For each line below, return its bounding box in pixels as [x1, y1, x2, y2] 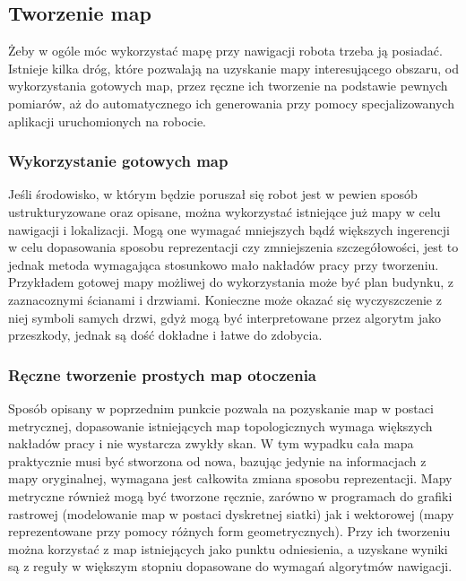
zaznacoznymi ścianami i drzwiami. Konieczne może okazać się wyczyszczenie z [8, 290, 442, 308]
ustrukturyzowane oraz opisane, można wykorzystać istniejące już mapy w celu [8, 202, 441, 221]
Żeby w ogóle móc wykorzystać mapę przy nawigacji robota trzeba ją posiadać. [8, 41, 443, 60]
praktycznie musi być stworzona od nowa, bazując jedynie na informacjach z [8, 451, 427, 470]
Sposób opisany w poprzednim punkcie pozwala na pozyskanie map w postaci [8, 398, 434, 417]
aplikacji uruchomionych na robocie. [8, 111, 207, 130]
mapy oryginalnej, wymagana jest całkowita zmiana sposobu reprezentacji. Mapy [8, 469, 453, 488]
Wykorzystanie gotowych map [8, 150, 229, 172]
